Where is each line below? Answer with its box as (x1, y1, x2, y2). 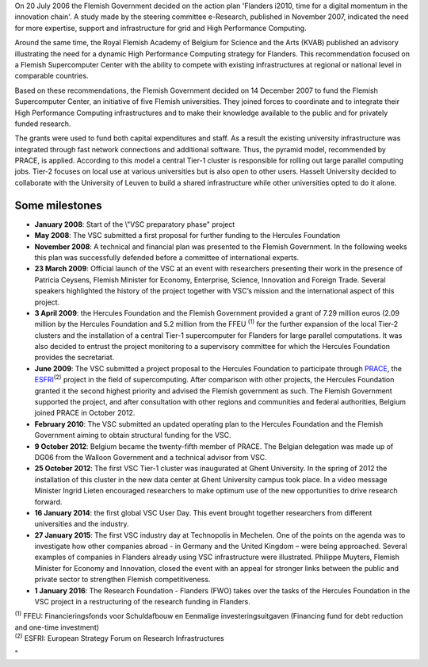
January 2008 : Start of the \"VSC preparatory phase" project (34, 219, 235, 229)
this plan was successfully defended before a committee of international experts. (34, 252, 300, 262)
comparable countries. (14, 71, 89, 81)
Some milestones (14, 198, 102, 212)
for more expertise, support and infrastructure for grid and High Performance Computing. (14, 23, 307, 33)
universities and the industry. (34, 519, 130, 529)
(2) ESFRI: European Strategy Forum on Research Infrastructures (14, 632, 225, 643)
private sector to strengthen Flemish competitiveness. (34, 575, 211, 585)
